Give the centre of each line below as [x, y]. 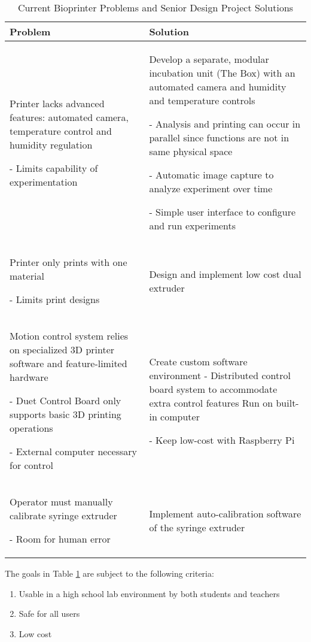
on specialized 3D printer [62, 349]
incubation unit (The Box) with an [222, 73]
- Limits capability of [54, 168]
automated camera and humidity [218, 87]
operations [31, 428]
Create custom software [198, 361]
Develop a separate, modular [209, 59]
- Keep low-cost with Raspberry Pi [222, 440]
